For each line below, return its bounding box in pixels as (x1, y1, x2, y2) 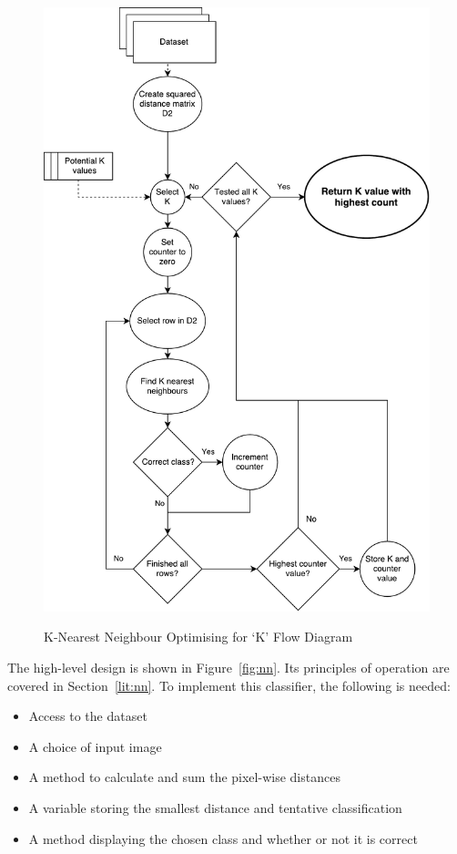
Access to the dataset (28, 706, 147, 725)
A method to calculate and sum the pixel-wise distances (28, 767, 340, 787)
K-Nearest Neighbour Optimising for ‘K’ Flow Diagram (44, 627, 353, 646)
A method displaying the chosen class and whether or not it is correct (28, 828, 418, 848)
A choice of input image (28, 736, 162, 756)
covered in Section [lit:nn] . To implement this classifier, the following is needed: (7, 675, 451, 695)
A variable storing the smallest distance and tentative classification (28, 798, 402, 818)
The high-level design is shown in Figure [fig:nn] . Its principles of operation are (7, 658, 450, 677)
